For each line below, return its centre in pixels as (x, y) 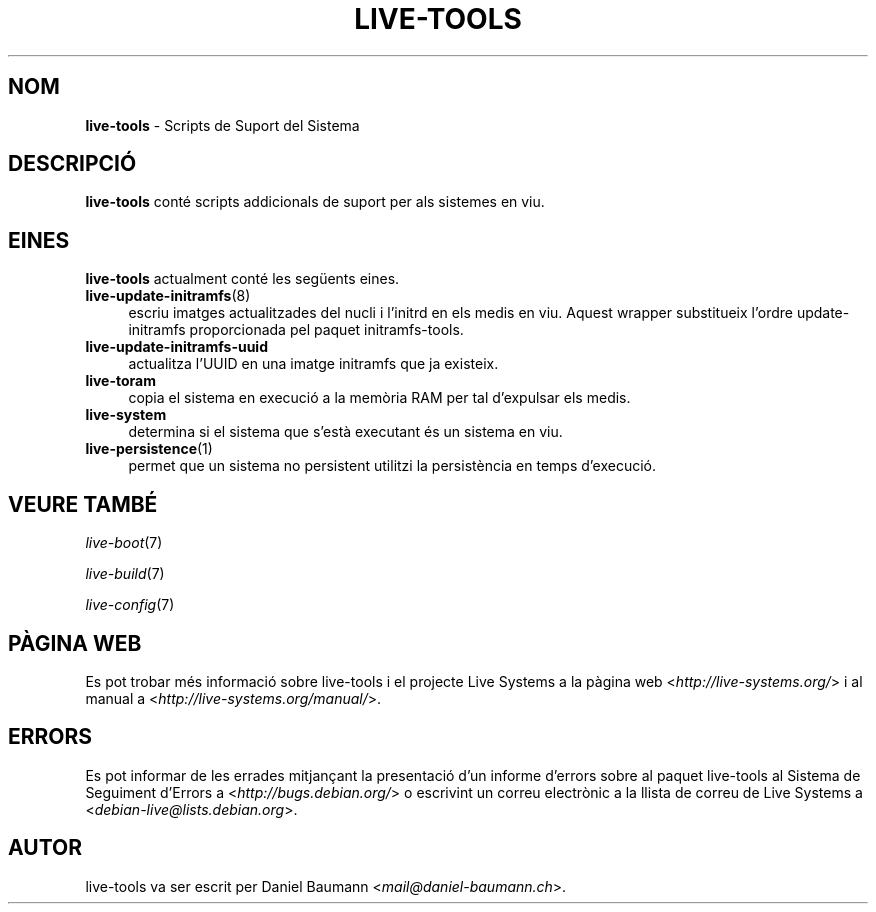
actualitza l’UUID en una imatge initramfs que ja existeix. (313, 364)
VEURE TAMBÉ (83, 504)
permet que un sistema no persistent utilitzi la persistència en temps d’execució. (392, 466)
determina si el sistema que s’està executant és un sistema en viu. (345, 432)
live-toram (120, 381)
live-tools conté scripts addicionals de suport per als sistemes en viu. (315, 202)
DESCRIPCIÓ (72, 164)
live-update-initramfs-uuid (176, 347)
